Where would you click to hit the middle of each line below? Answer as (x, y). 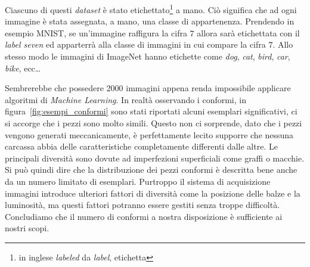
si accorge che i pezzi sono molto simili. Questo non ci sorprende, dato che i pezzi (154, 123)
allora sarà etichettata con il (248, 32)
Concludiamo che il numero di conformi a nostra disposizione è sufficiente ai (144, 216)
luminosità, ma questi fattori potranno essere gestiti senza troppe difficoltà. (142, 205)
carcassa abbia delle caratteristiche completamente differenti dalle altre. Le (141, 146)
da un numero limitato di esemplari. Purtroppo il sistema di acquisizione (138, 181)
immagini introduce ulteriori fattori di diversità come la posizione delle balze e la (153, 193)
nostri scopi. (27, 228)
